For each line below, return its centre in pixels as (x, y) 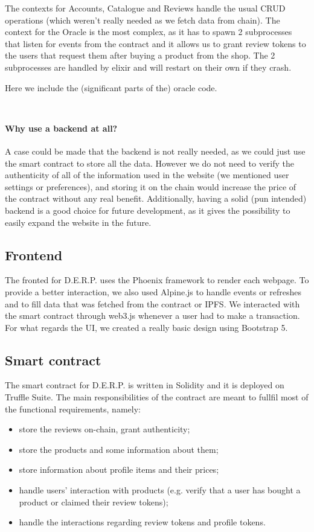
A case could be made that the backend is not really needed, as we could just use (155, 151)
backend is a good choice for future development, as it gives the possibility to (148, 210)
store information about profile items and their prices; (119, 470)
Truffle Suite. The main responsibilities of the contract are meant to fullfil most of (157, 397)
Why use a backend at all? (61, 128)
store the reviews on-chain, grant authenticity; (104, 429)
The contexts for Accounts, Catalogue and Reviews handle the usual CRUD (145, 8)
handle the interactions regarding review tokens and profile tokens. (142, 522)
